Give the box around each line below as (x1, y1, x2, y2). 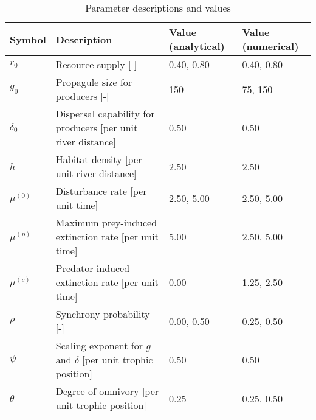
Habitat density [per (55, 152, 142, 166)
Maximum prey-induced (55, 215, 157, 229)
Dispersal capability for (55, 107, 155, 121)
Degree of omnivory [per (55, 384, 159, 398)
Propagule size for (55, 75, 132, 89)
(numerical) (242, 39, 299, 53)
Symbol (10, 32, 46, 46)
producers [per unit (55, 121, 138, 135)
